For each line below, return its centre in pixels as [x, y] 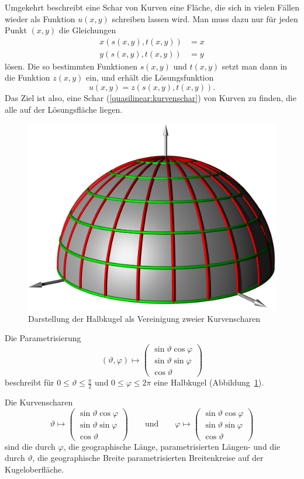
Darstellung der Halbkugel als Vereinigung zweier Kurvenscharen [144, 318]
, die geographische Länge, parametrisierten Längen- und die [172, 446]
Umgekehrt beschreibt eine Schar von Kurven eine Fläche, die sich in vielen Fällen [152, 7]
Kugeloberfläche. [34, 469]
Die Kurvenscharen [39, 402]
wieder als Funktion [40, 18]
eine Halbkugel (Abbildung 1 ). [209, 382]
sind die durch [30, 446]
